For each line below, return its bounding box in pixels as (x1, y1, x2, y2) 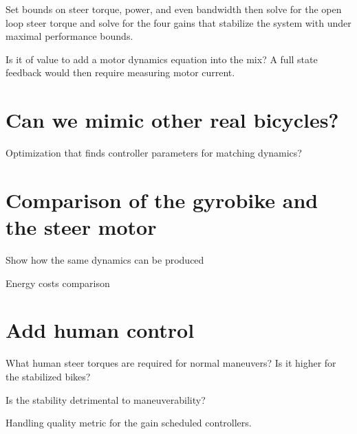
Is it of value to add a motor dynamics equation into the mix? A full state (6, 52, 318, 66)
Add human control (6, 316, 195, 344)
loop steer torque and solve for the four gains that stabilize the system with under (6, 15, 351, 30)
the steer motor (6, 213, 157, 241)
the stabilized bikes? (6, 369, 91, 383)
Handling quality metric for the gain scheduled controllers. (6, 415, 252, 430)
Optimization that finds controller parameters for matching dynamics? (6, 146, 302, 160)
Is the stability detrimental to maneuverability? (6, 392, 206, 407)
